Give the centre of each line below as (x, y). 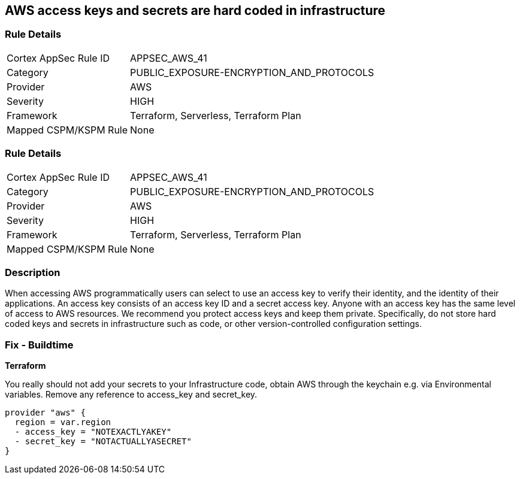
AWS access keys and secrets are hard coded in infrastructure (195, 10)
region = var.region (63, 422)
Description (33, 272)
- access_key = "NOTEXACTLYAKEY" (93, 432)
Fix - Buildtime (39, 345)
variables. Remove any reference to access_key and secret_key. (131, 395)
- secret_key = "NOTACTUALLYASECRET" (103, 442)
